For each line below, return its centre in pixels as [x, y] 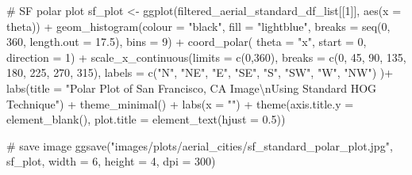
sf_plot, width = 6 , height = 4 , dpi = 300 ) [111, 161]
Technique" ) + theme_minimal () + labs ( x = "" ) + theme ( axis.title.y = [180, 103]
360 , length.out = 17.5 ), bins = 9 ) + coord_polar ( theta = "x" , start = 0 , [187, 42]
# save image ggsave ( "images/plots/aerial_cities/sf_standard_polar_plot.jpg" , [200, 145]
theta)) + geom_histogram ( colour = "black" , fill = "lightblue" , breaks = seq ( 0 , [198, 26]
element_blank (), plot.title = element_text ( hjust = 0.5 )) [146, 119]
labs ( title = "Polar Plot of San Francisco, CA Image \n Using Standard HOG [192, 87]
